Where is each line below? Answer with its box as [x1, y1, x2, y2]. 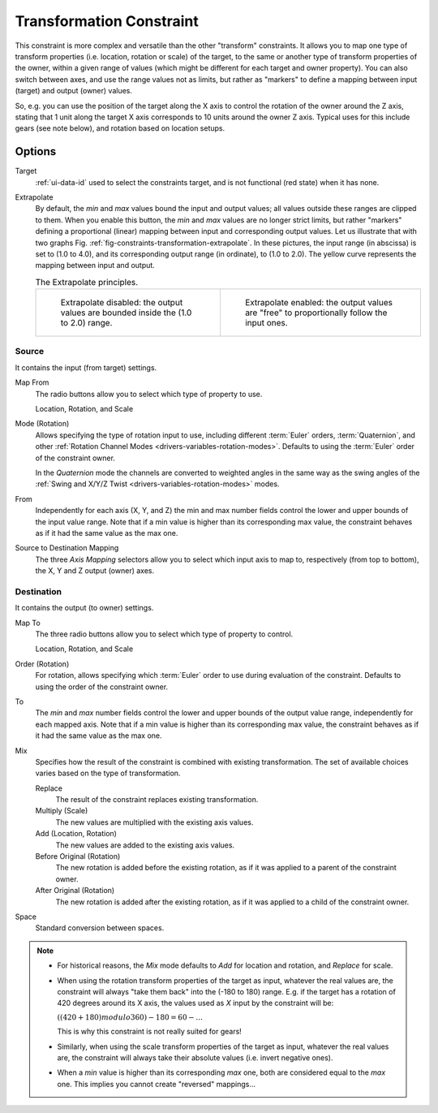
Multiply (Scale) [35, 806, 88, 816]
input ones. [244, 317, 288, 329]
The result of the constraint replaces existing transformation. [55, 795, 259, 805]
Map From [15, 377, 49, 387]
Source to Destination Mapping [15, 543, 119, 553]
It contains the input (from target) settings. [15, 362, 157, 373]
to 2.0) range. [60, 317, 113, 329]
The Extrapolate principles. [35, 276, 139, 287]
